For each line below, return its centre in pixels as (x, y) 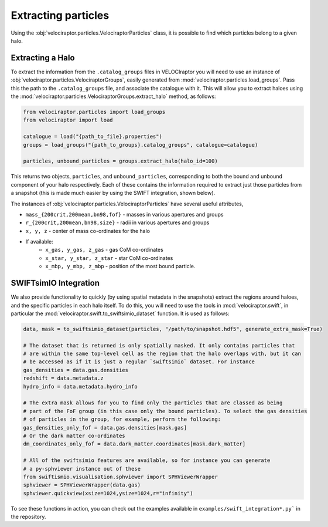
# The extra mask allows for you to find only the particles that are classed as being (153, 403)
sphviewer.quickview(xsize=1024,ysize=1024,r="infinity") (108, 493)
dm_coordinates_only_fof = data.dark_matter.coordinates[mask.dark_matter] (134, 444)
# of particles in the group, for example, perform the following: (122, 419)
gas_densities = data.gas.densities (76, 370)
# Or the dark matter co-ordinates (74, 435)
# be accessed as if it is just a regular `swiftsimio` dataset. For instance (139, 362)
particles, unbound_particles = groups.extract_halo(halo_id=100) (120, 161)
